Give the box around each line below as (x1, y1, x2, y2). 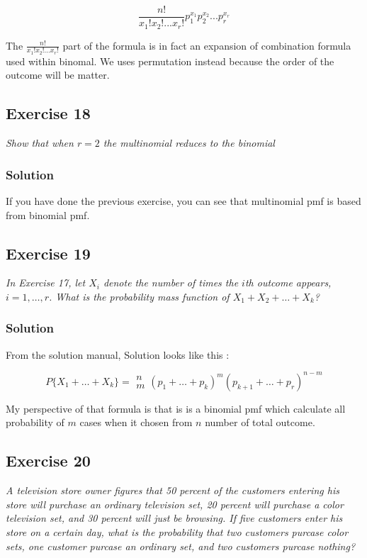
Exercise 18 (6, 102, 91, 124)
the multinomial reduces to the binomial (103, 135, 275, 150)
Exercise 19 (6, 242, 91, 264)
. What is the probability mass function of (49, 289, 230, 303)
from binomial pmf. (6, 207, 90, 222)
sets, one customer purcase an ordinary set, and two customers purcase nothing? (6, 538, 356, 553)
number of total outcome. (205, 415, 315, 430)
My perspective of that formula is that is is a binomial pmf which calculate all (6, 401, 346, 415)
